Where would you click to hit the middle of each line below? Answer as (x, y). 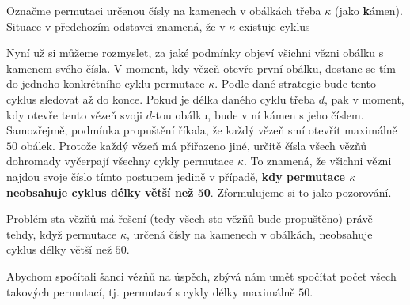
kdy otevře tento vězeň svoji (74, 114)
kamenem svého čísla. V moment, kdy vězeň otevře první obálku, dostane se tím (201, 68)
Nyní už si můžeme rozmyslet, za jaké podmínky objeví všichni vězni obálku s (195, 53)
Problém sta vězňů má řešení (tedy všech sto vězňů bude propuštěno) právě (190, 218)
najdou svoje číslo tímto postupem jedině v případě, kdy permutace (176, 176)
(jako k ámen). (369, 10)
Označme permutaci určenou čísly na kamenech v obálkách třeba (164, 10)
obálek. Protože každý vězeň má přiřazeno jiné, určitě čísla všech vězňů (194, 145)
